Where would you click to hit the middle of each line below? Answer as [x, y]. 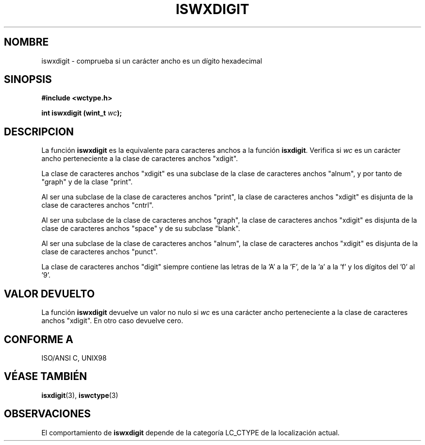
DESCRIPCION [39, 132]
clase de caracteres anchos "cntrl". [98, 205]
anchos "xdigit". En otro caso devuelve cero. [112, 321]
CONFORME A [39, 339]
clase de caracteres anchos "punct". [99, 252]
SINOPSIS [28, 80]
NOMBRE [26, 42]
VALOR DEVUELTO [49, 294]
